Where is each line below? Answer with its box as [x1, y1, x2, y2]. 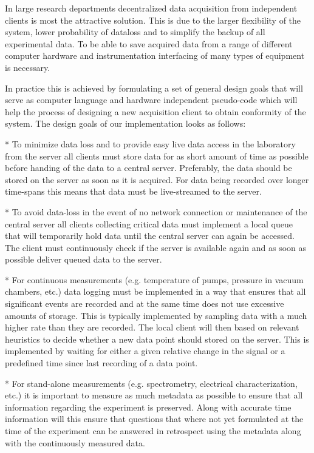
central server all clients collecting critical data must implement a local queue [5, 217, 293, 230]
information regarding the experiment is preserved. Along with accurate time [5, 400, 292, 413]
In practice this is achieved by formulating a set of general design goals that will [5, 81, 303, 94]
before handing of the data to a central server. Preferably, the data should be [5, 161, 292, 174]
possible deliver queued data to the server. [5, 253, 162, 266]
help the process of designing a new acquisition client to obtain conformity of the [5, 105, 306, 118]
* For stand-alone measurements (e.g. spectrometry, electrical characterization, [5, 377, 298, 389]
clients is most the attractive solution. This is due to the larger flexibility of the [5, 13, 301, 26]
